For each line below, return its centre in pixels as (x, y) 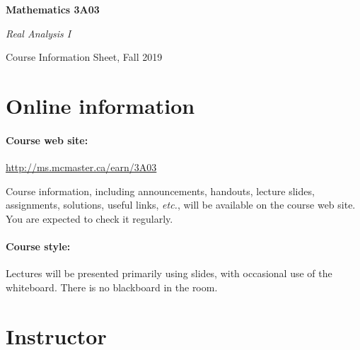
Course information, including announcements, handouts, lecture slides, (160, 191)
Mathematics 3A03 (53, 9)
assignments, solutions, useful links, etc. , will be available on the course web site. (181, 205)
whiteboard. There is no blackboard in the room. (112, 287)
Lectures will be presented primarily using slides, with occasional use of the (169, 273)
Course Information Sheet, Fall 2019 (84, 57)
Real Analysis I (39, 33)
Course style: (38, 246)
